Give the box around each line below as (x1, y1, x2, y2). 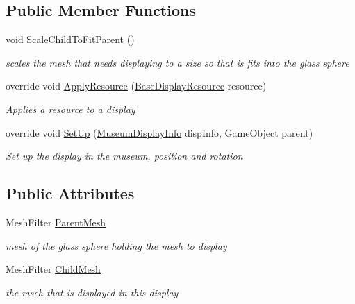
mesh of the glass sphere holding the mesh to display (6, 238, 227, 253)
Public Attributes (6, 183, 135, 204)
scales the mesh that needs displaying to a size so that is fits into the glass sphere (6, 55, 349, 69)
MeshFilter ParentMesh (6, 214, 106, 229)
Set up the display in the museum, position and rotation (6, 149, 243, 163)
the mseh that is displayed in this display (6, 285, 179, 299)
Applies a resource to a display (6, 101, 135, 116)
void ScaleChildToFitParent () (6, 32, 135, 47)
